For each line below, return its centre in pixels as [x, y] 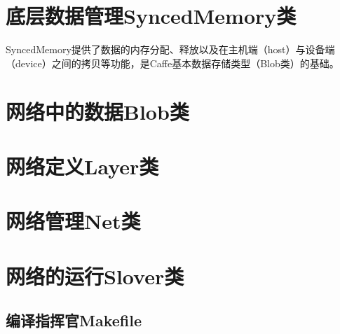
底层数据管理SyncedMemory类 [151, 16]
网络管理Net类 [73, 221]
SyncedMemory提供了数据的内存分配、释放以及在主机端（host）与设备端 [170, 49]
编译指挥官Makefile [74, 320]
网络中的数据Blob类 [97, 111]
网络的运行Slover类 [95, 276]
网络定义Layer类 [82, 166]
